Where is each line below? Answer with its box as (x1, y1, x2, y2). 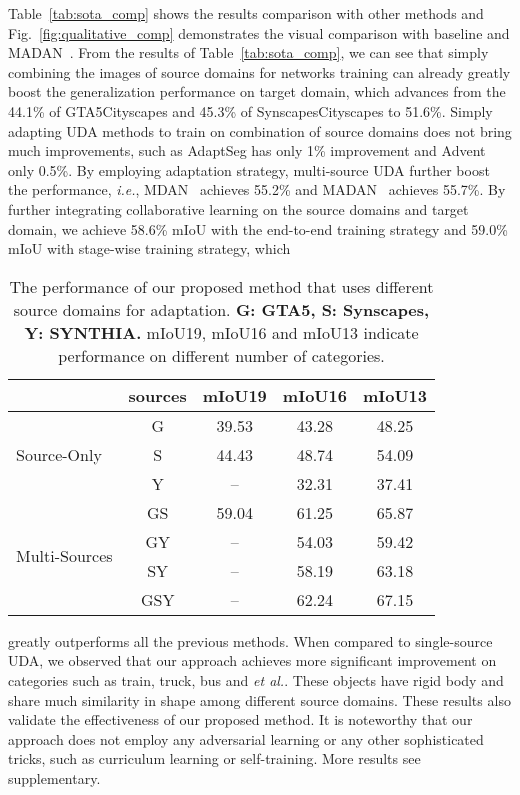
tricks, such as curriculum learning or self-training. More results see (8, 748, 421, 769)
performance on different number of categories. (58, 343, 385, 367)
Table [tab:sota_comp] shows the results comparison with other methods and (8, 3, 484, 23)
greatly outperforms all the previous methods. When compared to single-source (8, 630, 493, 651)
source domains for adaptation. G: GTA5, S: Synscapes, (13, 297, 430, 321)
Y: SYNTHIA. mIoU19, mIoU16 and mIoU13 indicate (24, 320, 419, 344)
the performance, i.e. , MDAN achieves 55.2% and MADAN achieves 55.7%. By (8, 179, 506, 200)
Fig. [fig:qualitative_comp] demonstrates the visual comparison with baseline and (8, 22, 510, 43)
